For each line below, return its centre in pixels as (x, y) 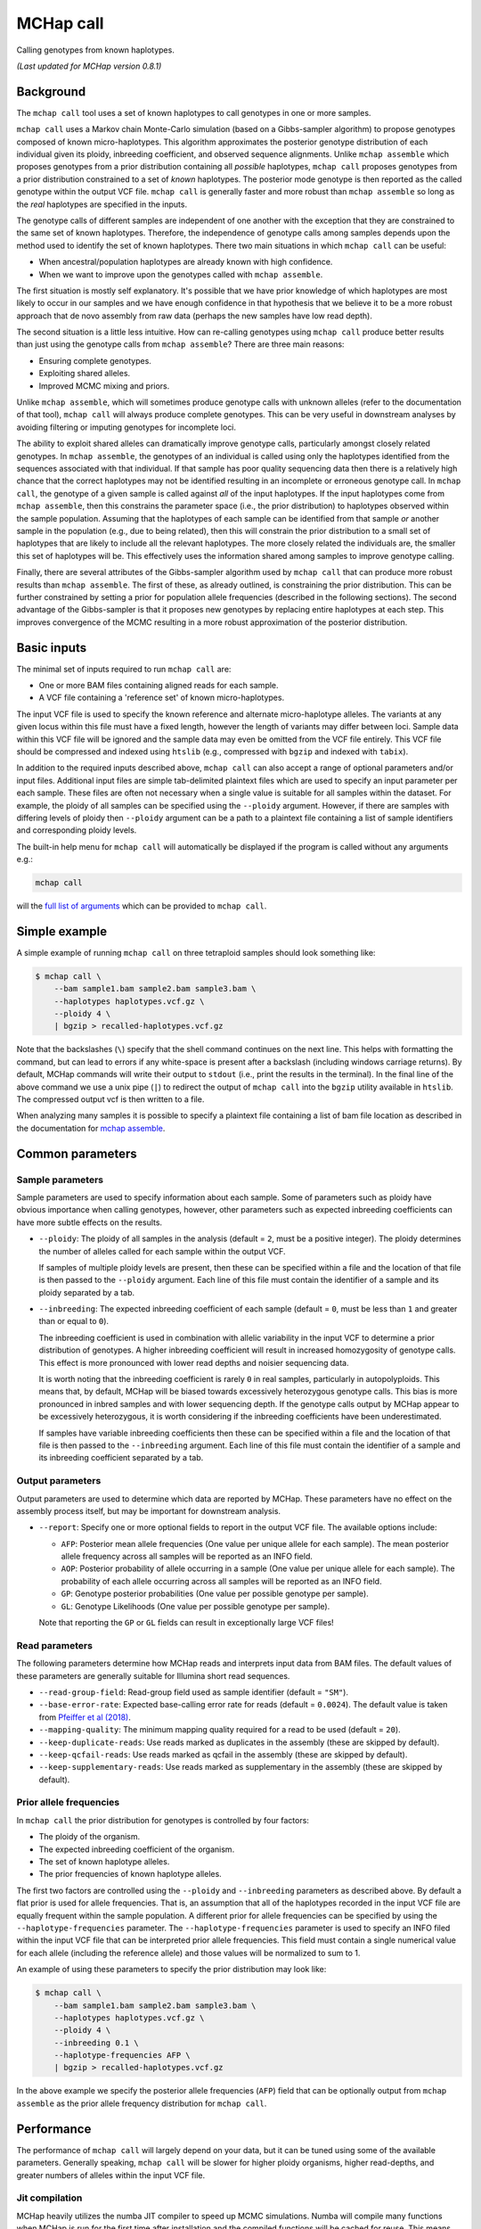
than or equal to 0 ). (74, 1321)
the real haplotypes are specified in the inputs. (102, 204)
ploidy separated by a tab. (87, 1292)
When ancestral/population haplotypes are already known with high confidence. (186, 262)
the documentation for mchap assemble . (91, 1128)
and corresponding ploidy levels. (77, 830)
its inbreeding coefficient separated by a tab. (121, 1458)
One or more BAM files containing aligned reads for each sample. (159, 685)
